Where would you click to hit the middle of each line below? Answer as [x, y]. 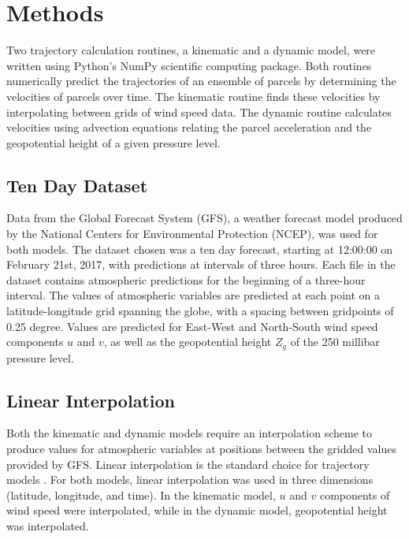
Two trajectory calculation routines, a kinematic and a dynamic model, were [191, 50]
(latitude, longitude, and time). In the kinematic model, [141, 494]
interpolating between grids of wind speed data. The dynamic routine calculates [199, 112]
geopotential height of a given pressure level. [113, 142]
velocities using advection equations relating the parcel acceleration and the [189, 127]
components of [355, 494]
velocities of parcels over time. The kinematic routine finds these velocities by [193, 96]
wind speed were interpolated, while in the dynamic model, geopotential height [197, 510]
